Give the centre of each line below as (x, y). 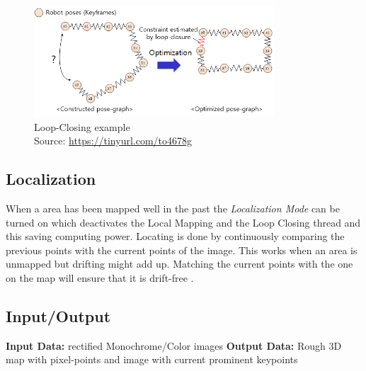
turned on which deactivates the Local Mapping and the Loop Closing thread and (183, 222)
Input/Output (58, 315)
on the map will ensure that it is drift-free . (100, 277)
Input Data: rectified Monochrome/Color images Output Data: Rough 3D (174, 345)
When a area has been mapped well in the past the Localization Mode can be (173, 208)
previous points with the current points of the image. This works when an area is (182, 250)
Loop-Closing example (82, 126)
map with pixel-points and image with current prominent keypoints (152, 359)
